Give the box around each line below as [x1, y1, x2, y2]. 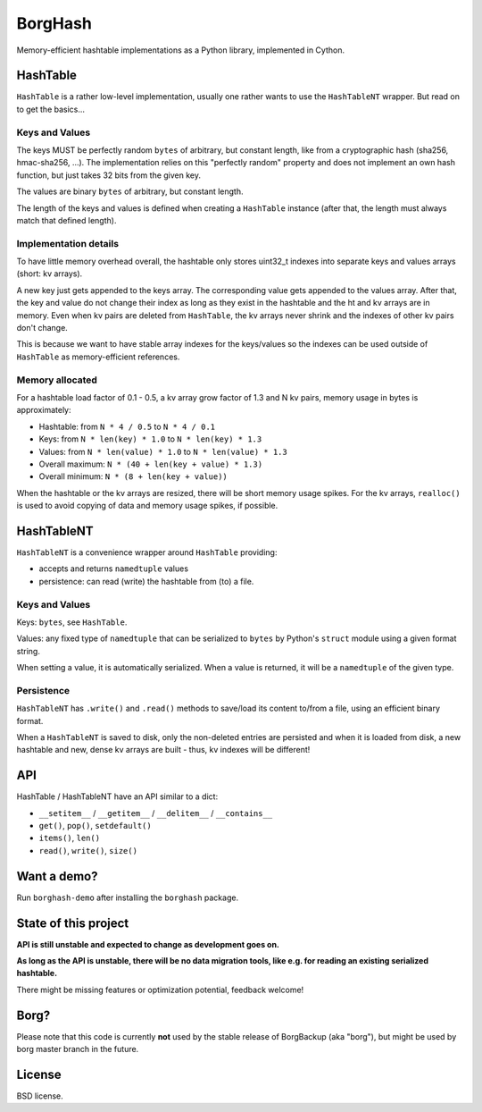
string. [16, 645, 40, 656]
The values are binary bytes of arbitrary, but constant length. [16, 186, 244, 197]
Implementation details [16, 237, 120, 249]
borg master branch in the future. [16, 1044, 139, 1055]
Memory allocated [16, 374, 98, 386]
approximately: [16, 405, 71, 416]
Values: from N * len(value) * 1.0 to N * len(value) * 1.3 [38, 446, 287, 457]
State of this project [16, 915, 129, 931]
